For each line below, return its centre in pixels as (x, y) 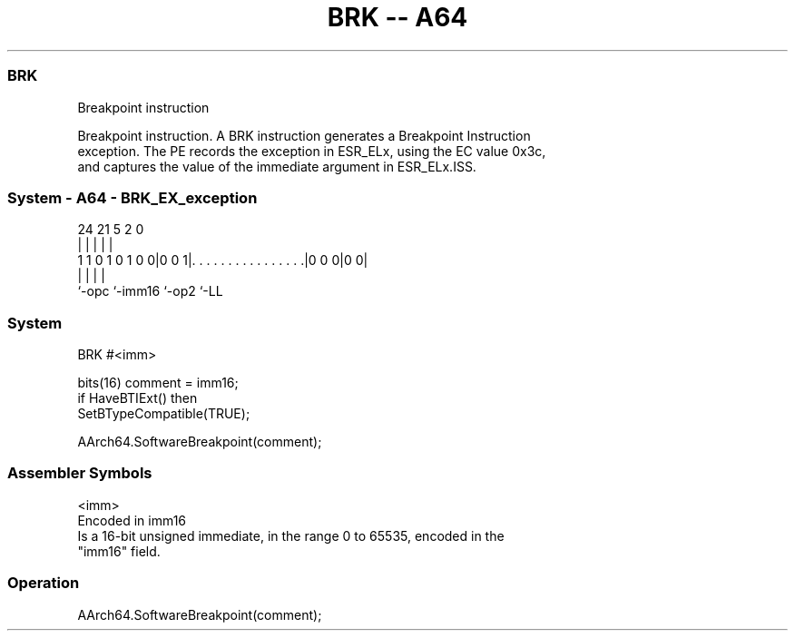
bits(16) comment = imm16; (158, 383)
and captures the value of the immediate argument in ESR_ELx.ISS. (277, 166)
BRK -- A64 (397, 17)
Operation (44, 583)
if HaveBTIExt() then (137, 398)
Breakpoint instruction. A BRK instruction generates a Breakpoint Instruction (304, 135)
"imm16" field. (119, 551)
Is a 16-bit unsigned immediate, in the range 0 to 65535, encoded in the (291, 535)
